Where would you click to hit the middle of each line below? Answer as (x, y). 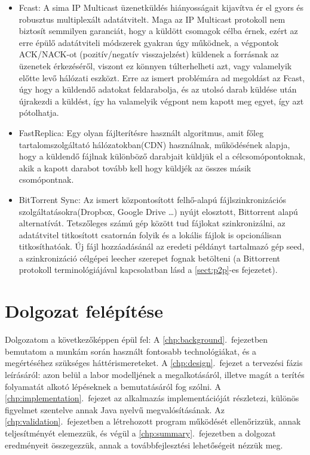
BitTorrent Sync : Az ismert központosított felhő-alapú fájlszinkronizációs (152, 199)
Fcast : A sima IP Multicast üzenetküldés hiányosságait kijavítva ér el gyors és (161, 7)
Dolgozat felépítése (84, 311)
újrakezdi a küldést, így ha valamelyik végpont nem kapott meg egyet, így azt (161, 101)
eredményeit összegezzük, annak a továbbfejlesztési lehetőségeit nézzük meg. (144, 445)
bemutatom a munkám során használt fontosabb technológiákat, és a (131, 351)
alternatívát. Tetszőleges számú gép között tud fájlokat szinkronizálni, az (152, 223)
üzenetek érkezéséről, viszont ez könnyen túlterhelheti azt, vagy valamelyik (155, 65)
